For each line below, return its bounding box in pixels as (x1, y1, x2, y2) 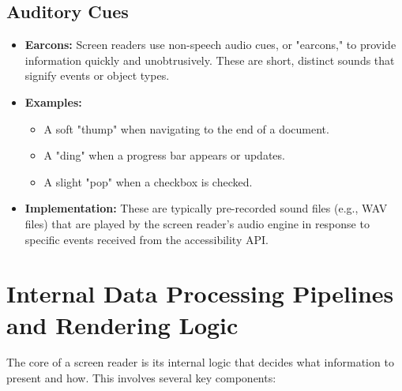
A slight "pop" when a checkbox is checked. (43, 173, 253, 190)
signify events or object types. (24, 67, 170, 84)
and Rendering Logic (6, 308, 239, 340)
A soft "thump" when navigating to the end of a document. (43, 120, 329, 137)
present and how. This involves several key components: (6, 370, 276, 386)
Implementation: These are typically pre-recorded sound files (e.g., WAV (24, 200, 388, 216)
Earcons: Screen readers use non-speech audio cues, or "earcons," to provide (24, 36, 396, 53)
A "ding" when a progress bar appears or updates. (43, 147, 285, 164)
